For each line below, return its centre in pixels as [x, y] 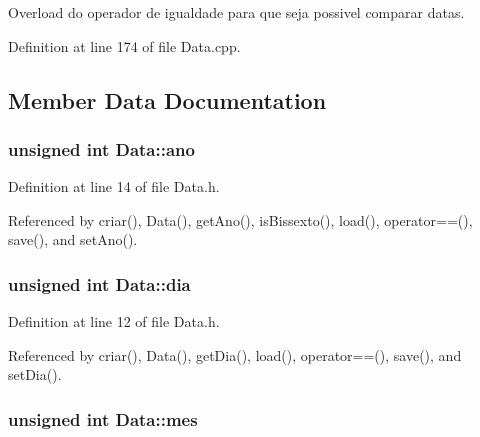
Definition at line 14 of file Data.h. [114, 186]
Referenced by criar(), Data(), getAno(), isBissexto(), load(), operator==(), [240, 219]
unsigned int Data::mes [103, 418]
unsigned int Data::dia [99, 283]
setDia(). [35, 374]
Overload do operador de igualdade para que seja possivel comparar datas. [236, 12]
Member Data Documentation [167, 99]
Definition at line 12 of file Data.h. [114, 321]
